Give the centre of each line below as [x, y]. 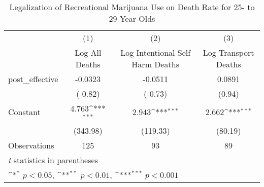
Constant [24, 112]
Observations [31, 145]
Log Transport [228, 52]
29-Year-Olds [132, 18]
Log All [88, 52]
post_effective [33, 79]
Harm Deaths [156, 64]
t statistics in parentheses [53, 160]
